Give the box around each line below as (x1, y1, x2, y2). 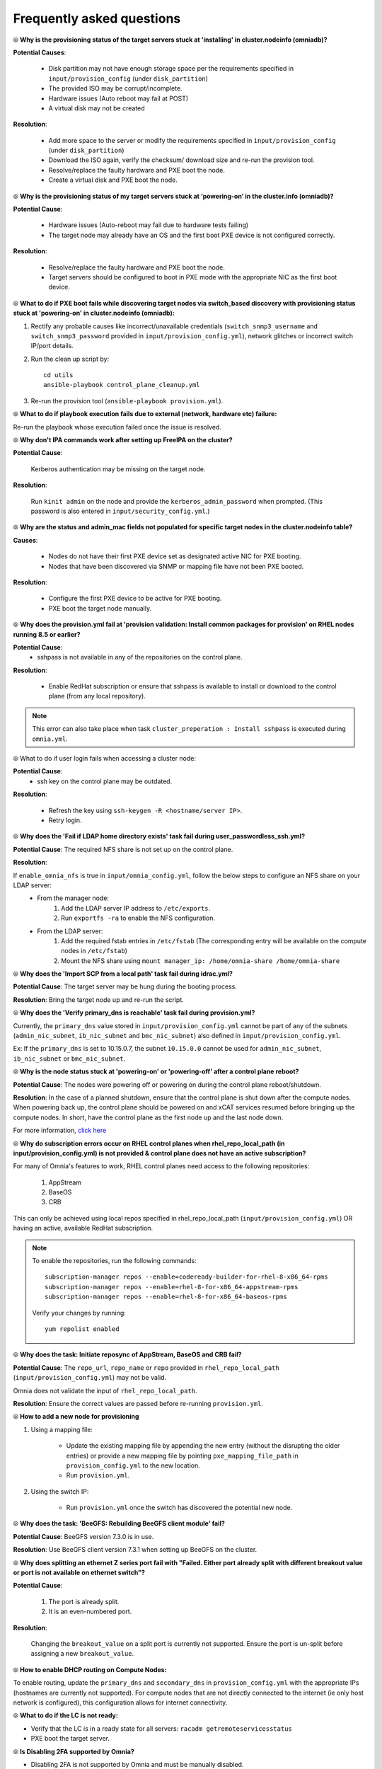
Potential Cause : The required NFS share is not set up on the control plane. (13, 845, 233, 853)
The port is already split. (48, 1597, 120, 1606)
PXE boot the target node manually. (48, 604, 152, 612)
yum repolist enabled (45, 1325, 120, 1333)
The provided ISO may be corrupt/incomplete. (48, 84, 183, 93)
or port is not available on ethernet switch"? (13, 1568, 145, 1577)
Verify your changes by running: (32, 1308, 127, 1317)
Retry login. (48, 816, 82, 824)
